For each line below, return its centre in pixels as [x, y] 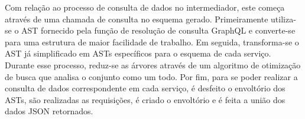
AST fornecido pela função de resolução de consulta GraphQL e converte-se [158, 30]
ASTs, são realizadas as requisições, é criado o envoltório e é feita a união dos [145, 99]
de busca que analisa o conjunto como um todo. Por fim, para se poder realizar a [151, 76]
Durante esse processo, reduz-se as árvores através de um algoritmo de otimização [153, 65]
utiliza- [283, 19]
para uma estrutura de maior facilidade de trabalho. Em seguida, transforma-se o [152, 42]
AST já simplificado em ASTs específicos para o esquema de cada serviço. [138, 53]
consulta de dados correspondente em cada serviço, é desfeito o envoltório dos [145, 88]
